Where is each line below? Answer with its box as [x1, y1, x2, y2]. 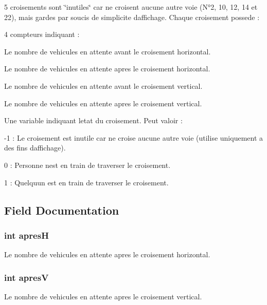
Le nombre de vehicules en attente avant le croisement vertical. [4, 80, 203, 91]
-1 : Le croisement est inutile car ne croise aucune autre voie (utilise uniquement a [4, 132, 263, 143]
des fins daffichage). [4, 142, 66, 153]
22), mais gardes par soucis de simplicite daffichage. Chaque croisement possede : [4, 11, 260, 22]
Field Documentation [4, 202, 119, 218]
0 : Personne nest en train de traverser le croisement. [4, 159, 171, 170]
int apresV [4, 271, 49, 283]
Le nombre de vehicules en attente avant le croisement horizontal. [4, 46, 211, 56]
